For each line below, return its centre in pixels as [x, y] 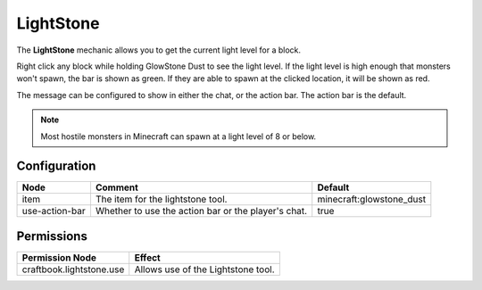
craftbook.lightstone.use [73, 269]
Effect [147, 257]
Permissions [52, 236]
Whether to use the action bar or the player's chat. [201, 211]
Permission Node [59, 257]
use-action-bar [54, 211]
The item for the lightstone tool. [161, 199]
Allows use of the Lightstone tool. [205, 269]
